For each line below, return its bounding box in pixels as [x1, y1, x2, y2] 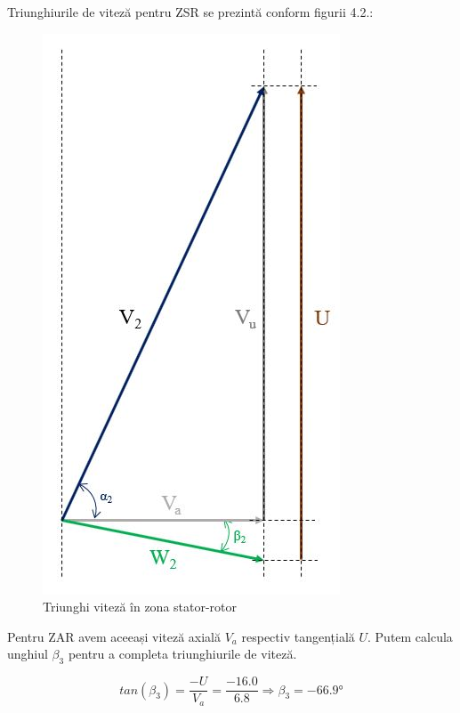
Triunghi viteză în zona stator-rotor [43, 597, 238, 616]
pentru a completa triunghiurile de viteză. [68, 644, 297, 663]
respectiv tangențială [241, 627, 355, 645]
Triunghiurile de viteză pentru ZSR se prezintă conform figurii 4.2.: [7, 3, 374, 20]
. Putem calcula [367, 627, 453, 645]
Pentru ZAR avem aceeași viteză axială [7, 627, 222, 645]
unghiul [7, 644, 48, 663]
